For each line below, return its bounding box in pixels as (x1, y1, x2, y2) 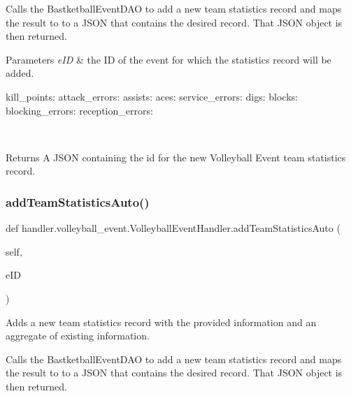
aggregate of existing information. (6, 328, 150, 343)
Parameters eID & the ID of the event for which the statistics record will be (6, 52, 331, 66)
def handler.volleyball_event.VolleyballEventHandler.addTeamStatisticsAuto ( (6, 221, 341, 235)
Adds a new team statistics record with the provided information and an (6, 314, 317, 329)
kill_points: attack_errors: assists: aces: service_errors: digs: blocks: (6, 89, 298, 103)
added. (6, 66, 34, 80)
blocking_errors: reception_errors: (6, 103, 153, 117)
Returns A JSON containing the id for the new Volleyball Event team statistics (6, 149, 346, 164)
